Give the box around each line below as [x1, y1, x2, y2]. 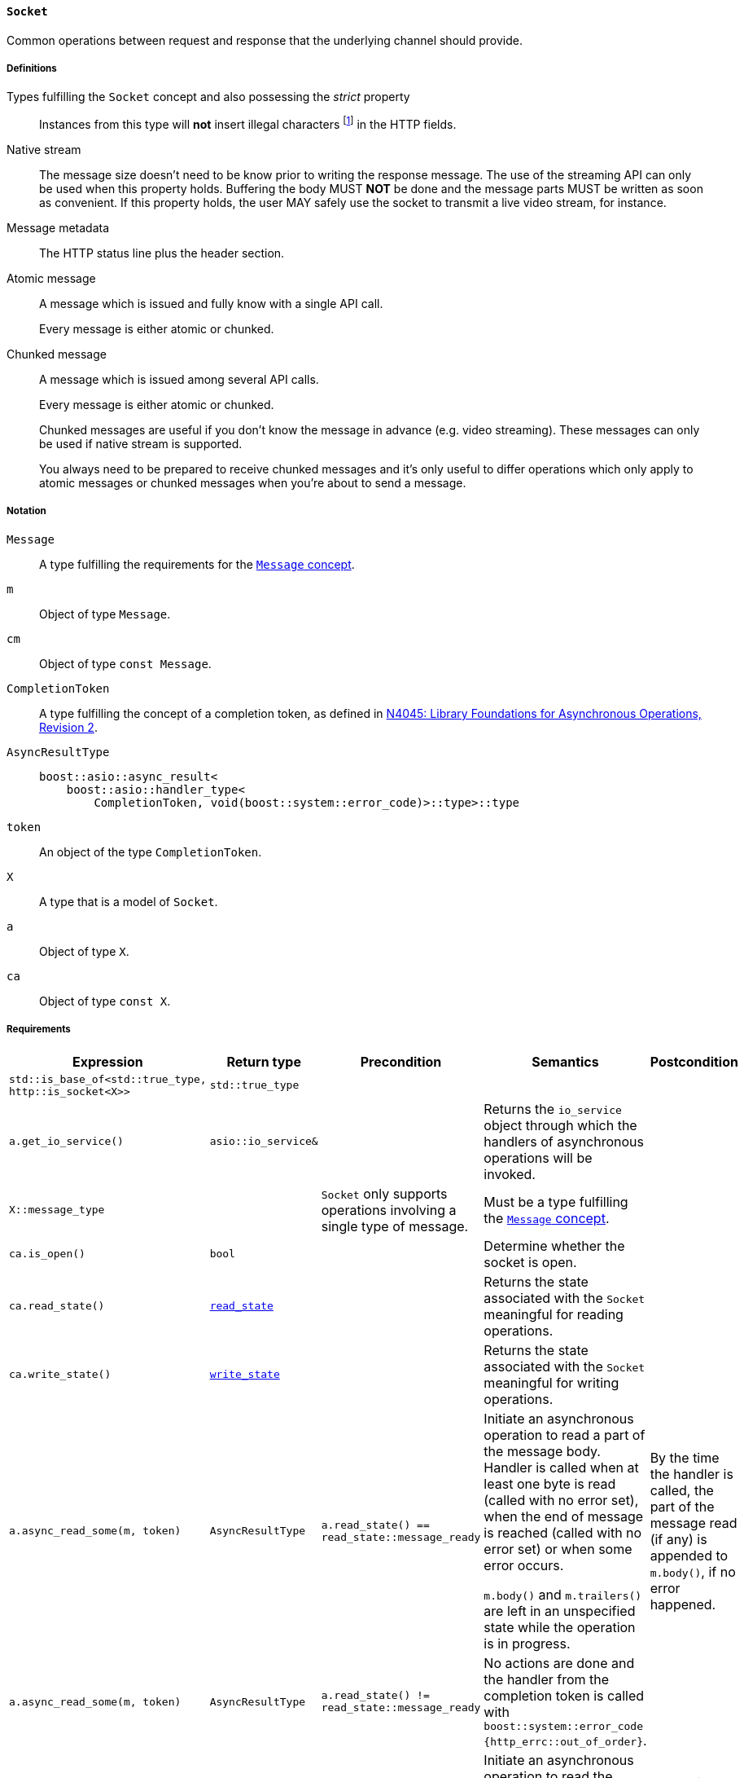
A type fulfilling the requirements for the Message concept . [39, 557, 355, 571]
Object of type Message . [39, 606, 171, 621]
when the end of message [484, 1507, 644, 1525]
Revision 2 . [39, 720, 98, 734]
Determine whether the [484, 1237, 625, 1254]
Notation [7, 505, 46, 517]
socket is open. [484, 1253, 577, 1270]
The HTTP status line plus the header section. [39, 246, 285, 261]
